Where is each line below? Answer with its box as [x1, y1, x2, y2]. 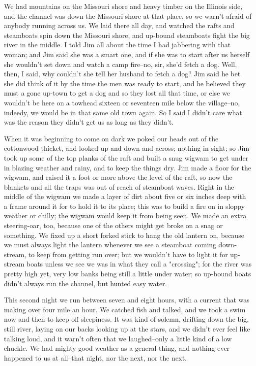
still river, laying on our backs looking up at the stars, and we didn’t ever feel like [4, 324, 250, 333]
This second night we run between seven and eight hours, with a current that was [4, 295, 250, 305]
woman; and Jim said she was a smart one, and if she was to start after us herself [4, 49, 250, 59]
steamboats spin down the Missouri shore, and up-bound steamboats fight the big [4, 30, 250, 40]
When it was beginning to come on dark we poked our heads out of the [4, 133, 219, 143]
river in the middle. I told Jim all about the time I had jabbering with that [4, 39, 231, 50]
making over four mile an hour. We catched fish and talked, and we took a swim [4, 304, 246, 314]
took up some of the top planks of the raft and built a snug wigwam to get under [4, 152, 249, 163]
